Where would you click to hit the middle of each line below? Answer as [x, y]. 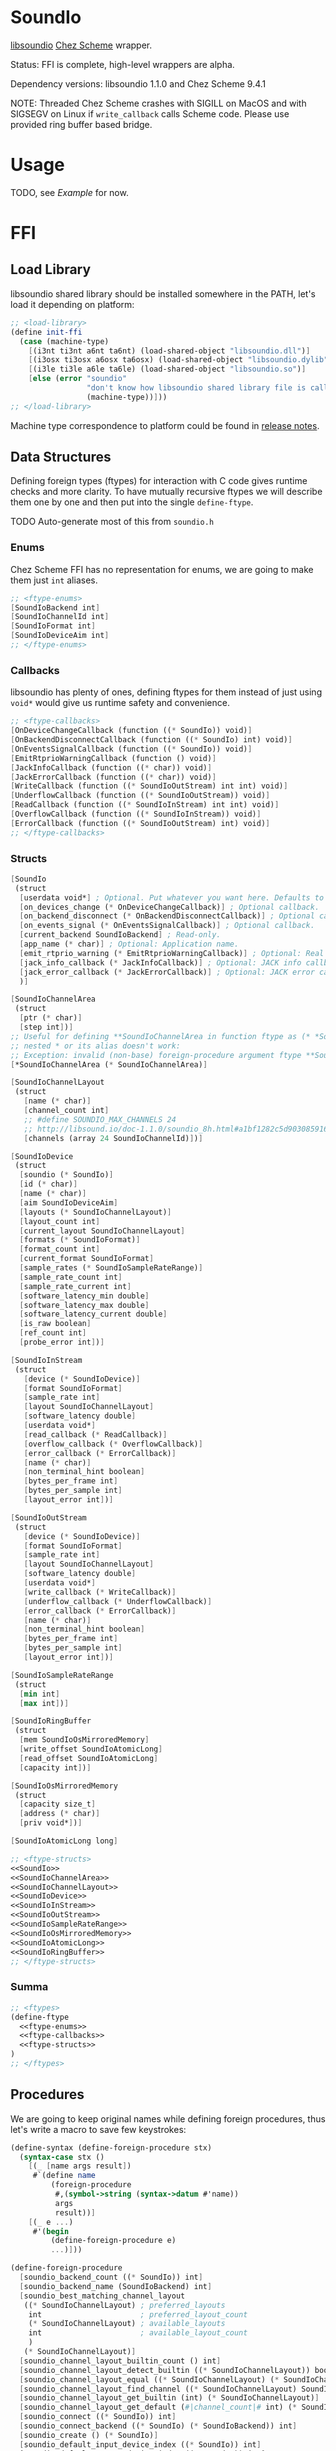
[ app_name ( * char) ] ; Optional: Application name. [129, 944]
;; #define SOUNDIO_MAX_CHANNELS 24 [100, 1119]
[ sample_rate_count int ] [71, 1277]
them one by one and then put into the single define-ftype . [132, 502]
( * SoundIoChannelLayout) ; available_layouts [127, 2324]
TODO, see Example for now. [69, 192]
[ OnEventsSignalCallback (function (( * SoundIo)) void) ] [131, 749]
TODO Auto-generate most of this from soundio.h [112, 522]
